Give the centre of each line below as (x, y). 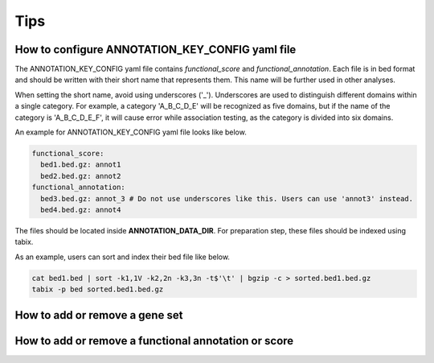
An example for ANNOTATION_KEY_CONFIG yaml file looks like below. (131, 132)
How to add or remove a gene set (99, 315)
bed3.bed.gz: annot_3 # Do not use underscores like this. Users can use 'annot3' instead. (227, 198)
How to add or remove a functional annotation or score (154, 341)
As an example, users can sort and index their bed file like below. (123, 257)
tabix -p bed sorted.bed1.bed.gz (98, 289)
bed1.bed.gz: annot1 (81, 165)
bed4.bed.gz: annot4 (81, 210)
